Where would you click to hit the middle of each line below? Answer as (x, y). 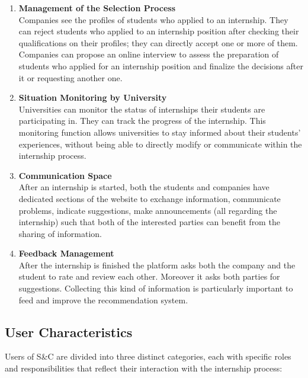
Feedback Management (66, 253)
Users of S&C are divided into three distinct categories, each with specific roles (148, 356)
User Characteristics (69, 331)
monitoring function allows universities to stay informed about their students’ (160, 132)
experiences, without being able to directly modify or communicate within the (160, 144)
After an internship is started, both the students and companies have (144, 187)
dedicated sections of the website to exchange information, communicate (150, 198)
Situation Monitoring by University (93, 97)
